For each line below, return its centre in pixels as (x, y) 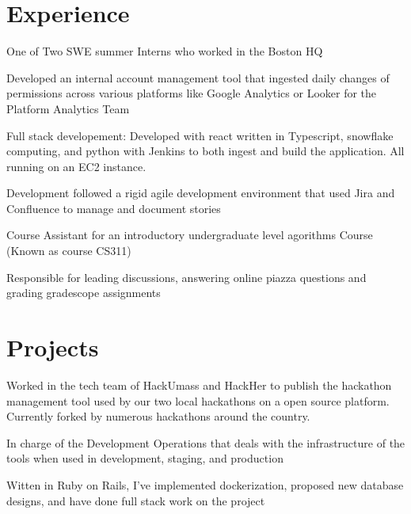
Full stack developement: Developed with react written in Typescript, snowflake (200, 135)
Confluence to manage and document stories (114, 208)
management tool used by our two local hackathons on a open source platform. (198, 400)
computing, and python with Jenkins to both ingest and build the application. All (205, 151)
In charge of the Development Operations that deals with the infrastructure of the (206, 442)
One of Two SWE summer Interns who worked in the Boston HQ (165, 51)
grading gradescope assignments (84, 293)
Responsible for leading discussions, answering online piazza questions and (186, 277)
